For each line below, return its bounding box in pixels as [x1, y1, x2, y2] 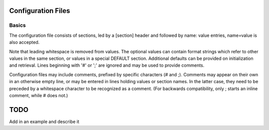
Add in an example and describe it [9, 119, 80, 125]
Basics [9, 22, 26, 29]
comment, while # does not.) [9, 92, 68, 98]
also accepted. [9, 39, 40, 45]
